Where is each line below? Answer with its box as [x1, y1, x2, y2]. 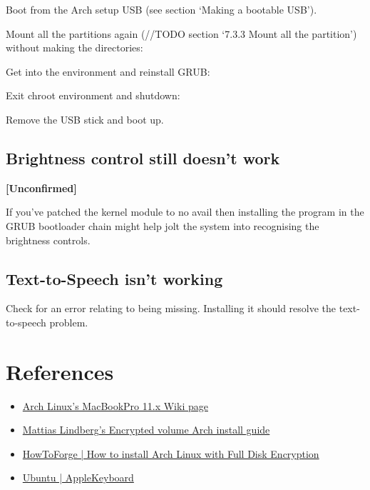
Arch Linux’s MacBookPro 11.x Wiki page [22, 398, 208, 413]
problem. [49, 314, 88, 329]
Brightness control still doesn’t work [6, 146, 280, 169]
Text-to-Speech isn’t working [6, 267, 223, 289]
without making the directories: [6, 40, 143, 55]
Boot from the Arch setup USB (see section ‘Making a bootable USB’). [6, 2, 317, 16]
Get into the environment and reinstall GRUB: [6, 64, 210, 79]
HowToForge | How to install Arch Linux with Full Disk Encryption [22, 446, 319, 461]
